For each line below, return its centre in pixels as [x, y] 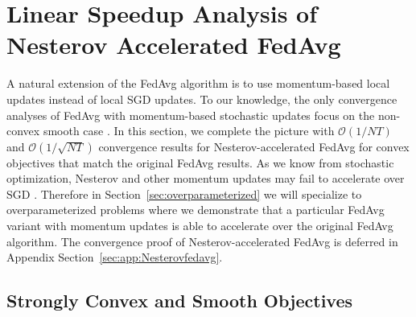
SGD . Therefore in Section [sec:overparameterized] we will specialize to [184, 193]
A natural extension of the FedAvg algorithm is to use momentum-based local [198, 83]
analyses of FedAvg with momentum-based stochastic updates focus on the [191, 115]
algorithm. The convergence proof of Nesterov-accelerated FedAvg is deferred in [202, 241]
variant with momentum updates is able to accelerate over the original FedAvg [200, 226]
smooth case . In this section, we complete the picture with [189, 131]
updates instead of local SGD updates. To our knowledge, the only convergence [202, 99]
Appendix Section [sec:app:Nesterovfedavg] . [115, 257]
